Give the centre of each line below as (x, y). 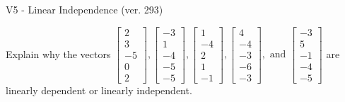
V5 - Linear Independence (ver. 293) (84, 9)
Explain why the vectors (58, 53)
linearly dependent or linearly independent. (99, 90)
